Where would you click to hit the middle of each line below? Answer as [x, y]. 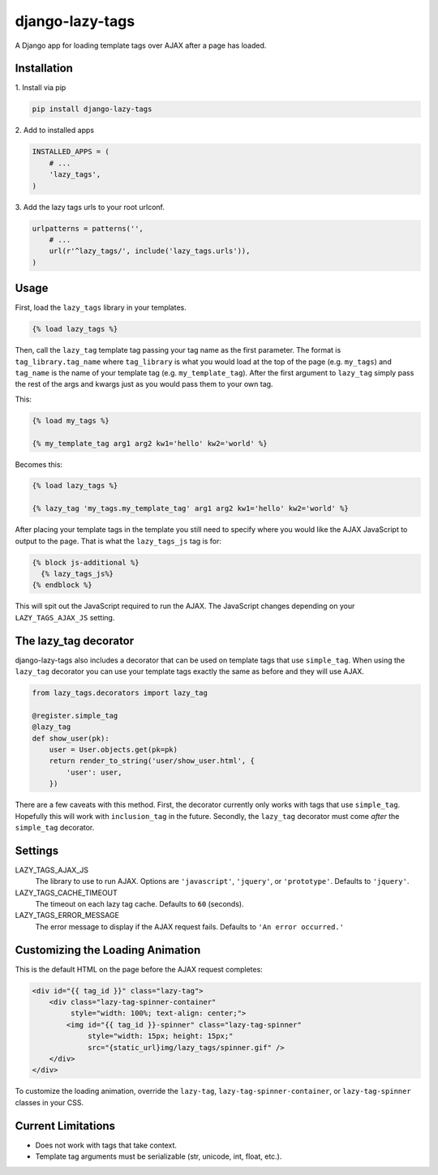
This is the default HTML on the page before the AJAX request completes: [139, 969]
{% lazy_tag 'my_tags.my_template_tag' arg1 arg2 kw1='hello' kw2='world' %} [190, 508]
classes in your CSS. [49, 1102]
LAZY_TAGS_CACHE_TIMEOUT [66, 893]
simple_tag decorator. [55, 827]
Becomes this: [39, 464]
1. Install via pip [41, 88]
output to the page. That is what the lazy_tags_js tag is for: [118, 541]
